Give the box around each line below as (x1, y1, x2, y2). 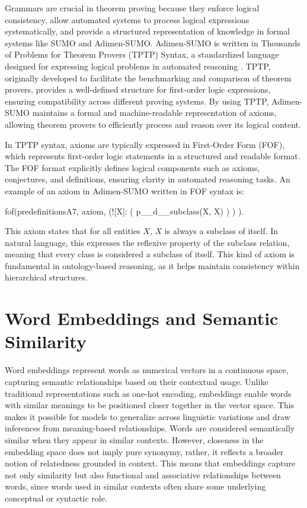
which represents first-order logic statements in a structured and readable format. (5, 150, 300, 162)
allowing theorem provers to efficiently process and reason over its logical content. (5, 118, 301, 130)
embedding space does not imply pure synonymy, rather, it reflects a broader (5, 445, 284, 457)
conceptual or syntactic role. (5, 491, 107, 504)
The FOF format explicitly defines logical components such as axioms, (5, 161, 260, 173)
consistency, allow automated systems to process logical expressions (5, 13, 250, 26)
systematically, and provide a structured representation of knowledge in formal (5, 25, 290, 37)
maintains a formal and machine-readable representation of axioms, (32, 106, 277, 119)
